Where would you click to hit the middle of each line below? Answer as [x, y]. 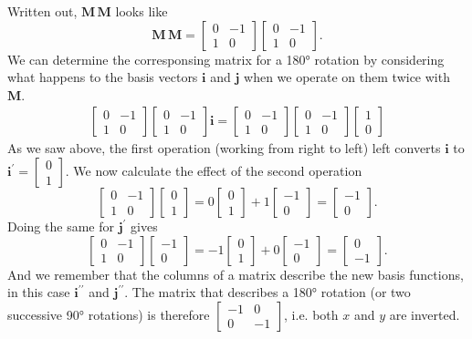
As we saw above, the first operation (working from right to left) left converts [224, 148]
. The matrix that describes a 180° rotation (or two [267, 292]
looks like [142, 11]
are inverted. [425, 314]
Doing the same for [61, 226]
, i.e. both [311, 314]
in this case [39, 292]
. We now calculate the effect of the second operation [214, 170]
